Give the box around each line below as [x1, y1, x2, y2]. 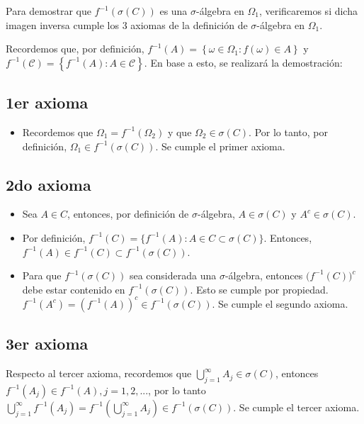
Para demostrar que [6, 4, 91, 18]
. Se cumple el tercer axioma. [233, 399, 360, 414]
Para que [22, 268, 62, 283]
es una [159, 4, 188, 18]
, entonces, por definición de [67, 206, 189, 221]
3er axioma [6, 333, 89, 355]
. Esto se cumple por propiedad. [190, 281, 329, 296]
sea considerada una [129, 268, 217, 283]
